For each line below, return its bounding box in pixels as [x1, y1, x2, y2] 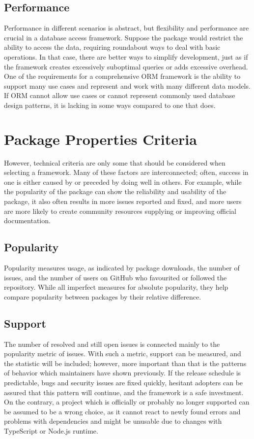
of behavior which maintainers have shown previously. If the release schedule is [4, 368, 241, 378]
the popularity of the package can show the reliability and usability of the [4, 186, 226, 197]
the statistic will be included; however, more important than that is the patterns [4, 358, 247, 368]
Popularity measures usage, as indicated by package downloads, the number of [4, 263, 240, 273]
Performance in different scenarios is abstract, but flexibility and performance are [4, 23, 249, 33]
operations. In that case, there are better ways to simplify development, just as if [4, 51, 248, 62]
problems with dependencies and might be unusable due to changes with [4, 416, 222, 426]
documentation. [4, 215, 51, 226]
